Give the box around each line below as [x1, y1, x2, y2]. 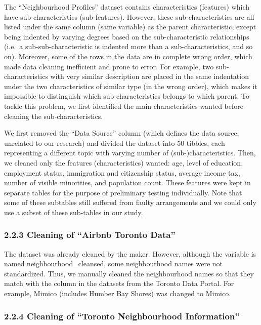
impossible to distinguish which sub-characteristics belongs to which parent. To [4, 91, 249, 101]
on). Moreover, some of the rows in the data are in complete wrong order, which [4, 51, 252, 61]
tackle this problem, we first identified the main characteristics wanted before [4, 100, 243, 111]
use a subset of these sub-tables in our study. [4, 207, 143, 217]
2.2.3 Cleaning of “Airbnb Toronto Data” [4, 228, 176, 241]
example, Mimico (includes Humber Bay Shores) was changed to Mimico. [4, 288, 231, 299]
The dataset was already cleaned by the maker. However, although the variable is [4, 248, 256, 259]
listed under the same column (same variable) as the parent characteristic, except [4, 21, 256, 32]
